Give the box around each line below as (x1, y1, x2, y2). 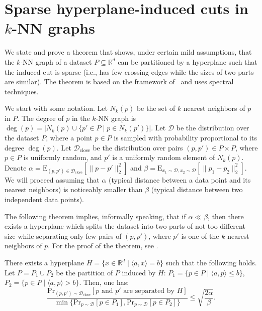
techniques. (5, 86, 39, 96)
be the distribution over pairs (93, 142, 183, 152)
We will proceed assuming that (5, 174, 100, 185)
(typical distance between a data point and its (109, 174, 251, 185)
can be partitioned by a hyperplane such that (118, 56, 257, 67)
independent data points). (5, 194, 84, 205)
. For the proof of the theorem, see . (48, 240, 158, 251)
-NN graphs (12, 18, 95, 38)
